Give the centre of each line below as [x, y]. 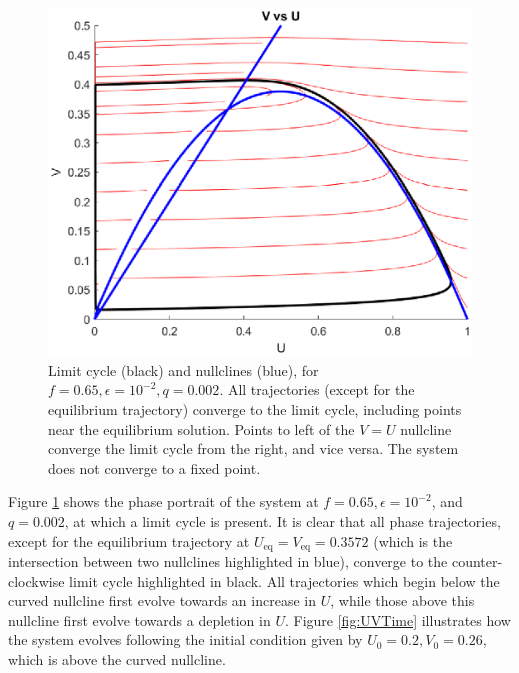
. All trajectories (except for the [317, 389]
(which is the [413, 540]
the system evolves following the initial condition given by [185, 639]
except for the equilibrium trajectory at [129, 540]
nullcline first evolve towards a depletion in [139, 619]
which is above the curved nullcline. [117, 658]
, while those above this [402, 600]
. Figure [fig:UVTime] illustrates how [397, 619]
